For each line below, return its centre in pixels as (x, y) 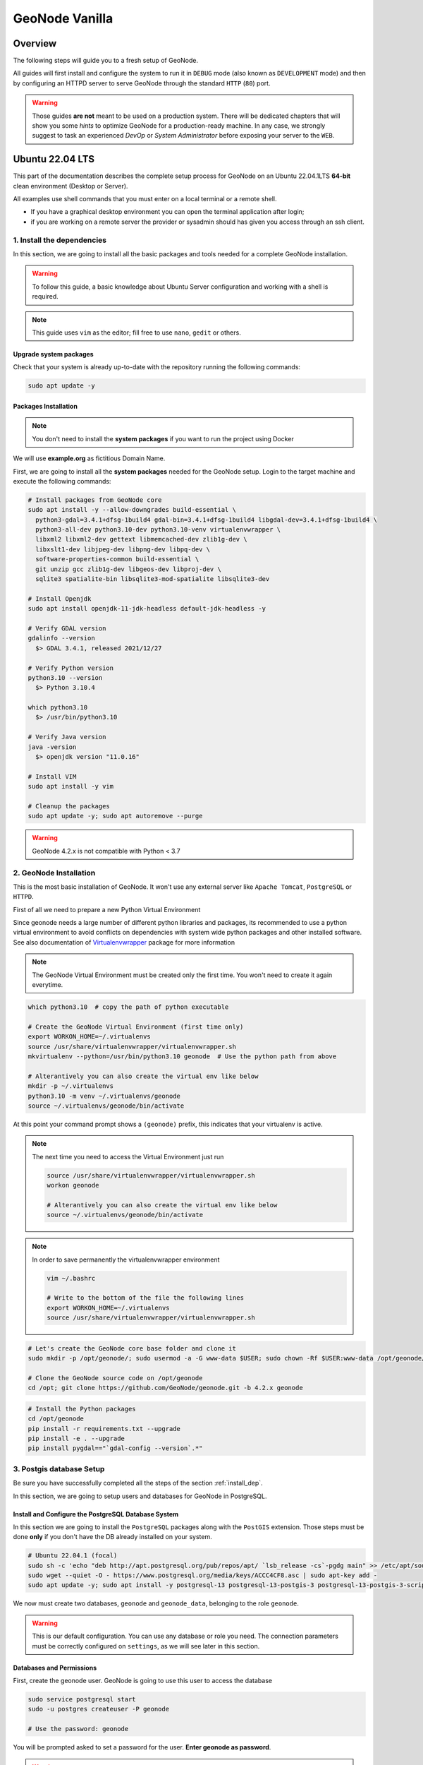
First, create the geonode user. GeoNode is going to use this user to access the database (143, 1681)
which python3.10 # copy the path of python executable (128, 1007)
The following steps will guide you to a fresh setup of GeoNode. (106, 61)
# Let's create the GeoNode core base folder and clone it (132, 1348)
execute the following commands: (62, 481)
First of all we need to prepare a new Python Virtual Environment (107, 909)
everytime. (48, 985)
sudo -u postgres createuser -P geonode (98, 1709)
